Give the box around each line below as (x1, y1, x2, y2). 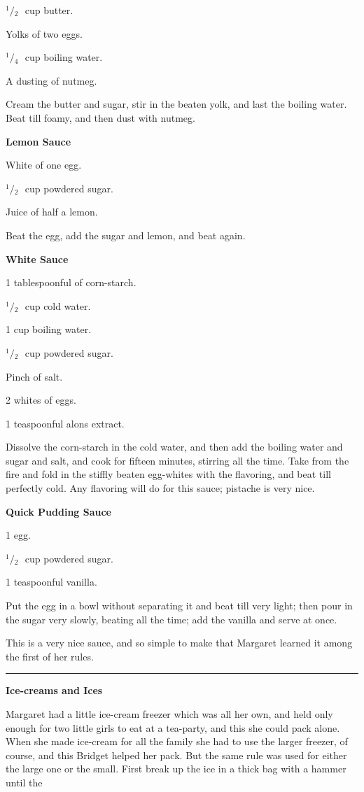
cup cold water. (24, 298, 91, 313)
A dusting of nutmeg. (6, 73, 97, 87)
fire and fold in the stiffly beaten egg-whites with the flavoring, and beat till (6, 467, 331, 481)
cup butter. (24, 3, 73, 17)
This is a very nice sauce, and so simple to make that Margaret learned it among (6, 635, 353, 650)
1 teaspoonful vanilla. (6, 574, 97, 589)
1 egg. (6, 528, 31, 542)
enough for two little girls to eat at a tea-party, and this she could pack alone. (6, 720, 340, 735)
